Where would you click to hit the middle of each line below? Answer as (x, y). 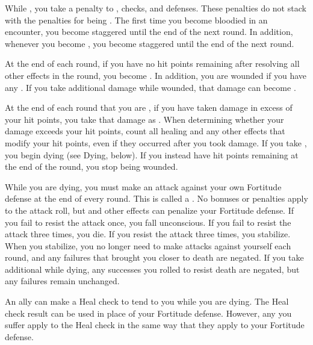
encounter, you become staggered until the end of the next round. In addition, (149, 32)
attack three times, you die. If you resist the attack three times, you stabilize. (148, 234)
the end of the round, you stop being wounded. (91, 166)
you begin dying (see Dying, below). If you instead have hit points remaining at (152, 154)
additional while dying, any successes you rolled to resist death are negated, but (152, 269)
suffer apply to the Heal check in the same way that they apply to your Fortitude (155, 325)
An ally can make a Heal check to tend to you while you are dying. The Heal (147, 301)
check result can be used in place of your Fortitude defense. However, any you (148, 313)
